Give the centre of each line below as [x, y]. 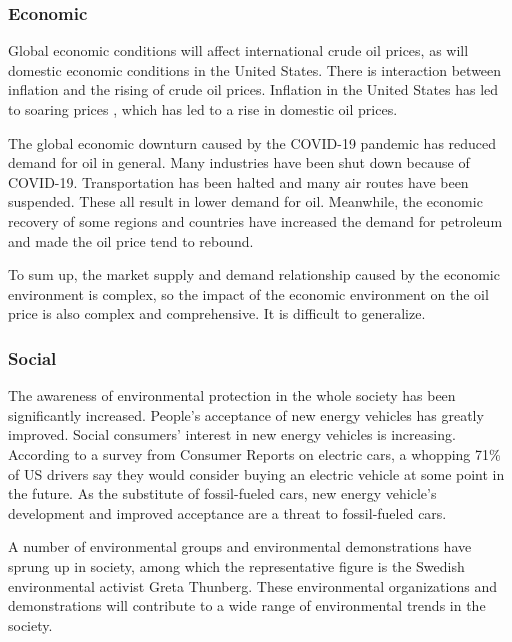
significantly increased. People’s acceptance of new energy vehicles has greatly [246, 414]
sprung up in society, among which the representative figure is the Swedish [236, 565]
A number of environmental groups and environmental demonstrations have [240, 546]
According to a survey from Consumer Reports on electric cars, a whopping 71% [254, 453]
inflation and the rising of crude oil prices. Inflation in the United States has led [253, 89]
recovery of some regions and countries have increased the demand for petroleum [255, 220]
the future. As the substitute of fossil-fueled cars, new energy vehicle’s [222, 493]
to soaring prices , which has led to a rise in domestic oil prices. [203, 109]
